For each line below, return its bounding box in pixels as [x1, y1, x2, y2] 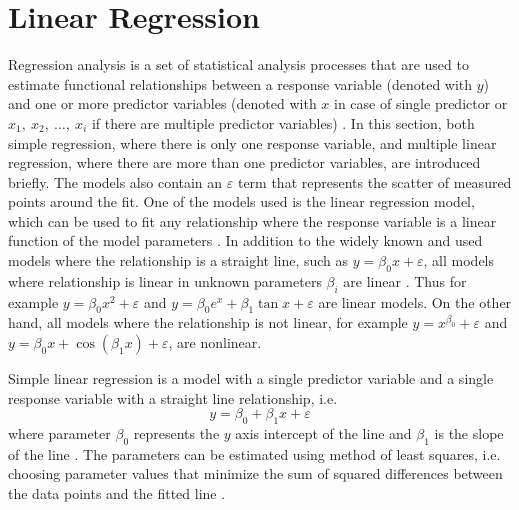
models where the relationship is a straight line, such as [8, 250, 349, 271]
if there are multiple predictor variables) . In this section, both [91, 112, 475, 133]
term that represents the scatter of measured [237, 171, 512, 192]
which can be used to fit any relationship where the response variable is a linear [8, 210, 497, 231]
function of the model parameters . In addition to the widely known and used [8, 230, 483, 251]
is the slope [434, 423, 504, 444]
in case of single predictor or [334, 93, 508, 114]
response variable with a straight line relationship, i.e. [8, 387, 338, 408]
